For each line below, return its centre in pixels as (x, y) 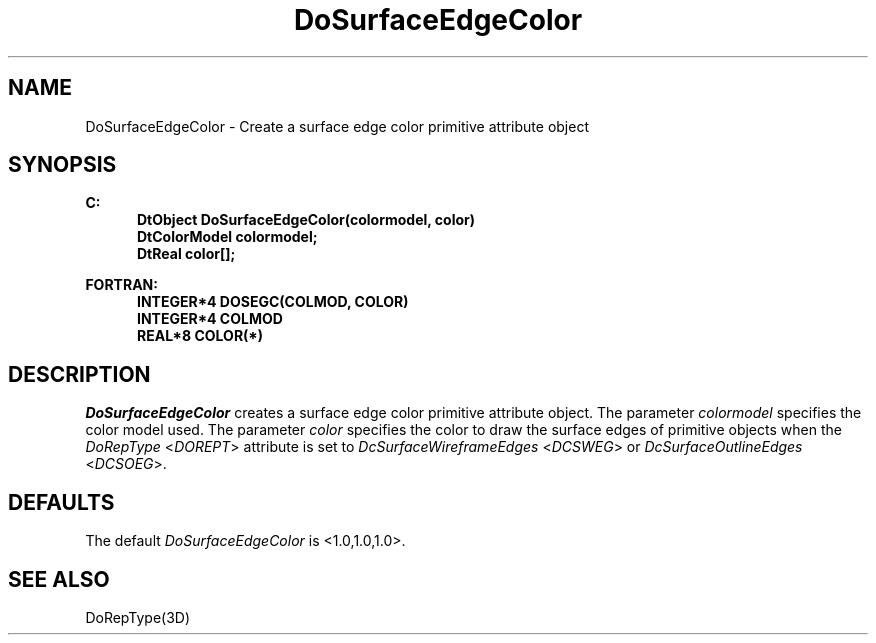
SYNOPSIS (62, 165)
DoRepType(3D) (138, 617)
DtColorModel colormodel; (227, 237)
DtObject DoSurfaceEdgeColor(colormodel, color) (306, 220)
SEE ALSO (59, 579)
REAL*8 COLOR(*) (200, 336)
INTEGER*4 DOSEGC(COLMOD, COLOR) (273, 302)
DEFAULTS (61, 502)
